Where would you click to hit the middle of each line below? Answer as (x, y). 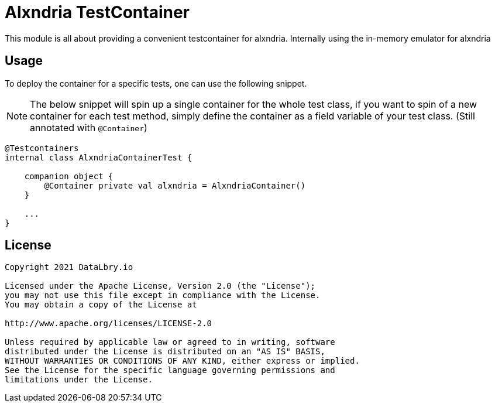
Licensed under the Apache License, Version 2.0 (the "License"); (160, 286)
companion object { (69, 176)
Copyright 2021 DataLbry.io (69, 267)
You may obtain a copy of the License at (101, 305)
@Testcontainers (42, 148)
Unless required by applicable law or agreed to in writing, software (170, 342)
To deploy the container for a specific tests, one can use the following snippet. (156, 83)
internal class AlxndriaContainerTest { (99, 157)
